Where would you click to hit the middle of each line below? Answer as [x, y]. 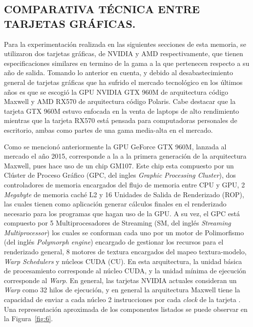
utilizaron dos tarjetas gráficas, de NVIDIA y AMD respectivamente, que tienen [124, 53]
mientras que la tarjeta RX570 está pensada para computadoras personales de [121, 120]
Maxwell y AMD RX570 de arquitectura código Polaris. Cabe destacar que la [120, 101]
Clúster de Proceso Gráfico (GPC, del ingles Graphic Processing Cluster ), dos [120, 175]
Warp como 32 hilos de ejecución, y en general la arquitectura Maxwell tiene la [122, 290]
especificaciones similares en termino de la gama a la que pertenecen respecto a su [127, 63]
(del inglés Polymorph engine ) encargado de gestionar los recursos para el [114, 242]
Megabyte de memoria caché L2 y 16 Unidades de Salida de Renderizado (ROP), [124, 194]
